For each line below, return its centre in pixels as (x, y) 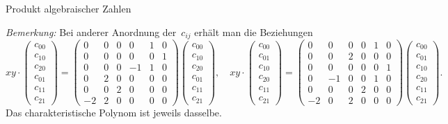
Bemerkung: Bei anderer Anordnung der (91, 32)
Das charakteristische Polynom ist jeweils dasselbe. (114, 113)
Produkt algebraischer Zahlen (69, 8)
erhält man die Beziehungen (254, 32)
